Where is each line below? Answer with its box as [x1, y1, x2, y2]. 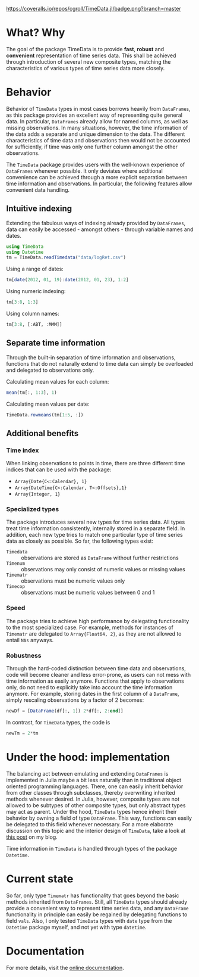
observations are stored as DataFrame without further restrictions [21, 554, 179, 562]
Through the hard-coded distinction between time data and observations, [6, 665, 186, 672]
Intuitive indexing [6, 204, 72, 214]
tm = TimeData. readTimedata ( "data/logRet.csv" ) [6, 254, 127, 261]
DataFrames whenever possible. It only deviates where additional [6, 167, 163, 175]
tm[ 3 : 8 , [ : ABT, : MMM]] [6, 322, 62, 328]
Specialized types [6, 505, 59, 514]
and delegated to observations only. [6, 366, 94, 374]
